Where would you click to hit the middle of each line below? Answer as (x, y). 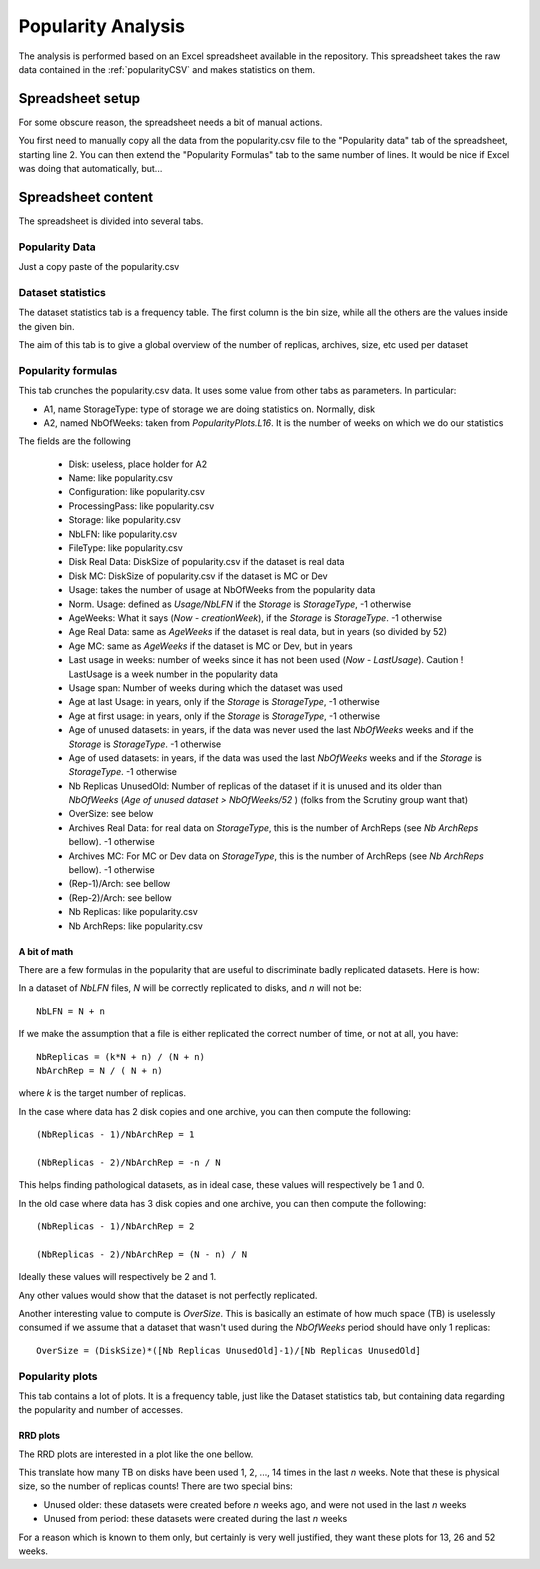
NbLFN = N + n (70, 1011)
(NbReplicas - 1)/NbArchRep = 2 (115, 1226)
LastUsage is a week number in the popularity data (173, 674)
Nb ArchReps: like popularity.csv (136, 926)
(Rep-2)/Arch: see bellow (120, 897)
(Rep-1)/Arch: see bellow (119, 884)
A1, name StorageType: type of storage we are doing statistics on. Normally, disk (209, 409)
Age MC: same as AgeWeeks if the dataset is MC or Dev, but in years (211, 646)
